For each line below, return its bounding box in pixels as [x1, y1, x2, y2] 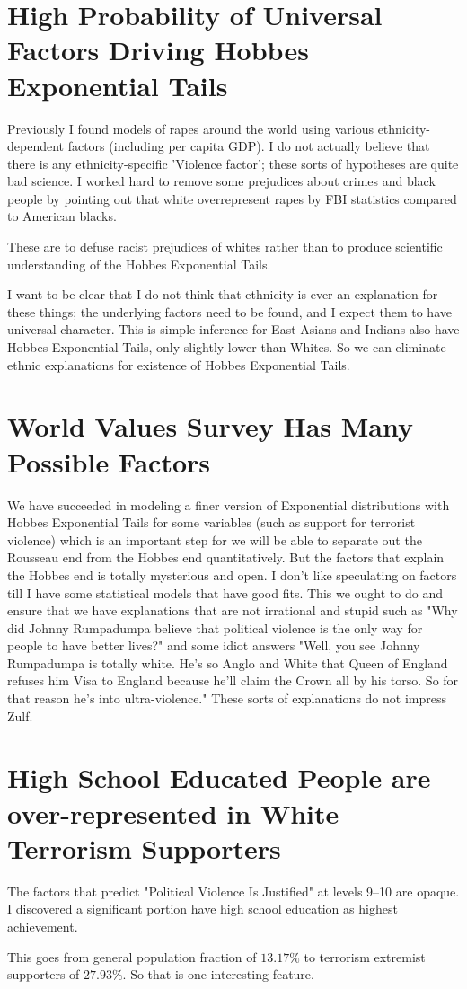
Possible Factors [7, 443, 211, 480]
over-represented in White [7, 794, 339, 831]
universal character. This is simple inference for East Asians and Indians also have [7, 320, 460, 339]
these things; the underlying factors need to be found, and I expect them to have [7, 302, 452, 321]
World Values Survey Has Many [7, 408, 413, 445]
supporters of [7, 965, 80, 984]
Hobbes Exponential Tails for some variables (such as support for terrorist [7, 513, 416, 532]
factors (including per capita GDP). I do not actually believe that [67, 137, 430, 155]
